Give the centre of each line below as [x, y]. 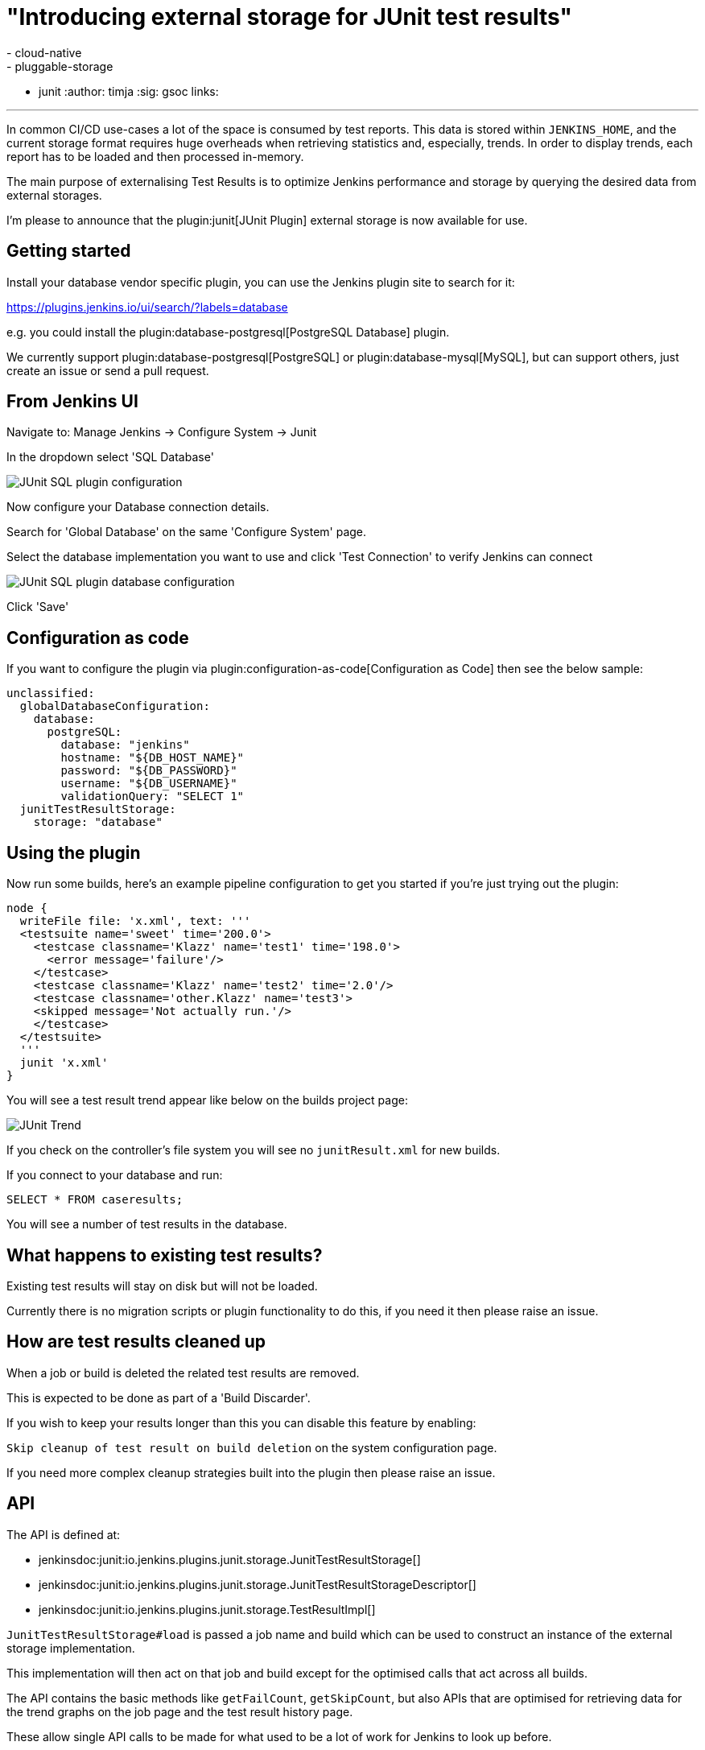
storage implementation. [71, 1648]
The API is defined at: [64, 1534]
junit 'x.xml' [64, 1063]
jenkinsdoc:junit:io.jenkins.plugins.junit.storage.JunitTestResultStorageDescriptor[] [258, 1584]
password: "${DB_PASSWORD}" [149, 771]
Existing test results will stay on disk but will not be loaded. [162, 1286]
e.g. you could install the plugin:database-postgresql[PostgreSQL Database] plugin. [228, 332]
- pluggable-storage [60, 66]
